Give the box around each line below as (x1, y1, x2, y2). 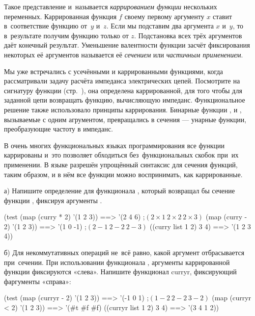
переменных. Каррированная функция (4, 11, 117, 21)
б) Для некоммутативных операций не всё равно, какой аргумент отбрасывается (4, 247, 245, 258)
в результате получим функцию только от (4, 30, 129, 40)
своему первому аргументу (124, 11, 204, 21)
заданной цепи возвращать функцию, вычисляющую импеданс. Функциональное (4, 95, 245, 105)
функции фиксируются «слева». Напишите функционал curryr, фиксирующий (4, 266, 237, 277)
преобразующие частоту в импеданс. (4, 124, 113, 134)
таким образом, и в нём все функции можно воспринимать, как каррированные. (4, 169, 243, 179)
